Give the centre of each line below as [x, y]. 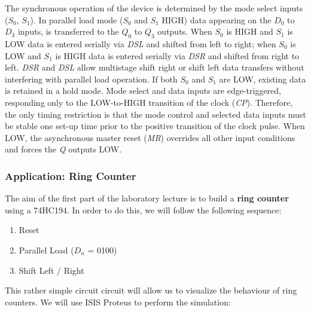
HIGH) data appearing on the [217, 19]
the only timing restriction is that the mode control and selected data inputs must [155, 114]
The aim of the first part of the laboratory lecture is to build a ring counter [147, 198]
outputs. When [185, 31]
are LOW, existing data [263, 79]
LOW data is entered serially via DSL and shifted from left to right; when [141, 43]
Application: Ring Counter [71, 175]
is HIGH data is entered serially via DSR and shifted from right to [177, 55]
